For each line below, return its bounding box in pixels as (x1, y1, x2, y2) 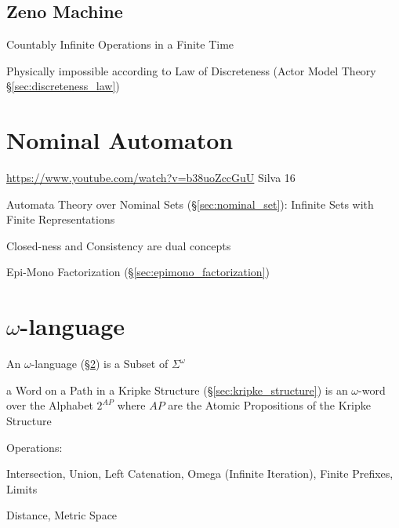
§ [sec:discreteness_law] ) (6, 78, 120, 94)
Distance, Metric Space (6, 507, 118, 523)
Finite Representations (6, 211, 115, 228)
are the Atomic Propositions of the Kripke (168, 397, 371, 413)
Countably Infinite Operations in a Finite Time (6, 36, 234, 53)
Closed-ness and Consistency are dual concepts (6, 237, 231, 253)
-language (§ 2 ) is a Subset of (31, 355, 169, 372)
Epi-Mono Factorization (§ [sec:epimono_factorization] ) (6, 264, 270, 280)
